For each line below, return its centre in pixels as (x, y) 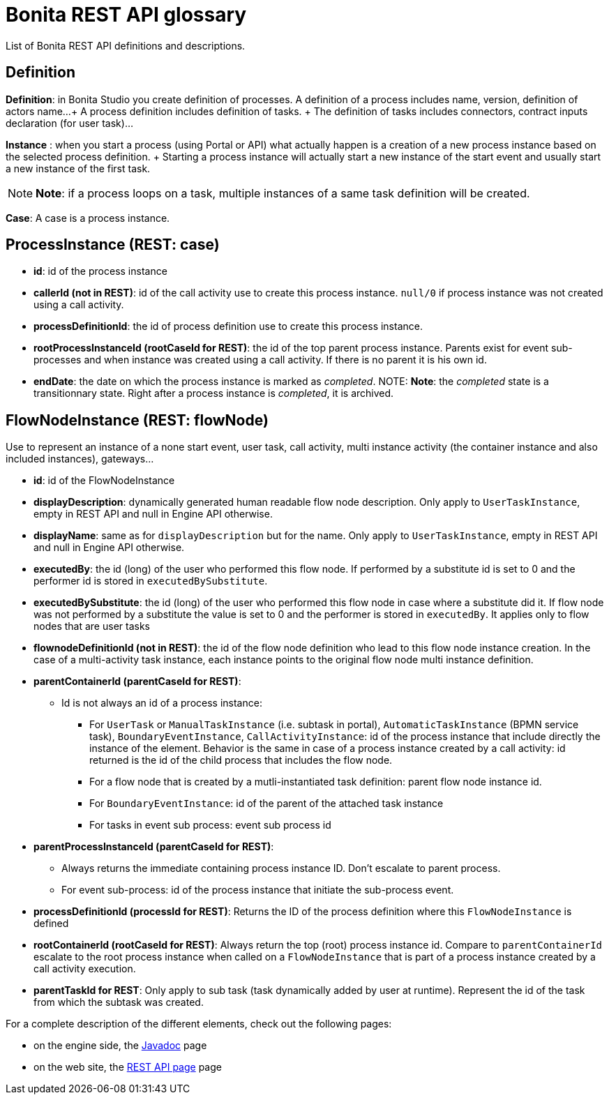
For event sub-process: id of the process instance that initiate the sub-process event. (258, 890)
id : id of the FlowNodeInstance (104, 481)
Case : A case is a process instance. (88, 218)
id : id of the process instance (100, 271)
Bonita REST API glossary (126, 15)
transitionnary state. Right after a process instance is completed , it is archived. (214, 393)
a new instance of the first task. (78, 168)
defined (51, 924)
